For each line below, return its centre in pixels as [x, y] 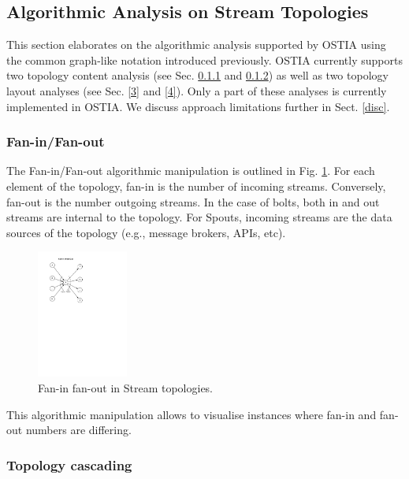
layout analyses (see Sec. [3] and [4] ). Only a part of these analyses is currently [197, 90]
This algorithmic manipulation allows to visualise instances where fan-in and [191, 414]
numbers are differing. [78, 430]
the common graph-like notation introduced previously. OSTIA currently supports [204, 59]
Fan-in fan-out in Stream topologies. [126, 387]
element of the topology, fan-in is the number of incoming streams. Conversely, [196, 186]
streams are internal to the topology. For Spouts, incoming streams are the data [199, 217]
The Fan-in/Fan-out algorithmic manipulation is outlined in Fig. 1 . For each [191, 171]
